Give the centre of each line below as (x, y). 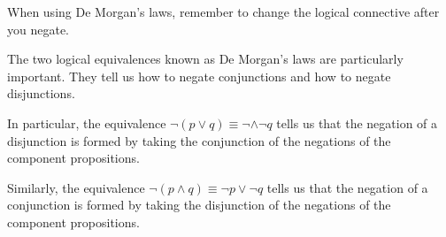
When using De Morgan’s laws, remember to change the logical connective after (223, 11)
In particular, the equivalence (87, 122)
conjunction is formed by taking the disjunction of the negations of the (199, 205)
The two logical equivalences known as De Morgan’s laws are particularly (205, 59)
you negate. (38, 29)
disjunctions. (41, 93)
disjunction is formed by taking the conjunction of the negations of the (199, 140)
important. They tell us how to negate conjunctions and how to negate (199, 76)
